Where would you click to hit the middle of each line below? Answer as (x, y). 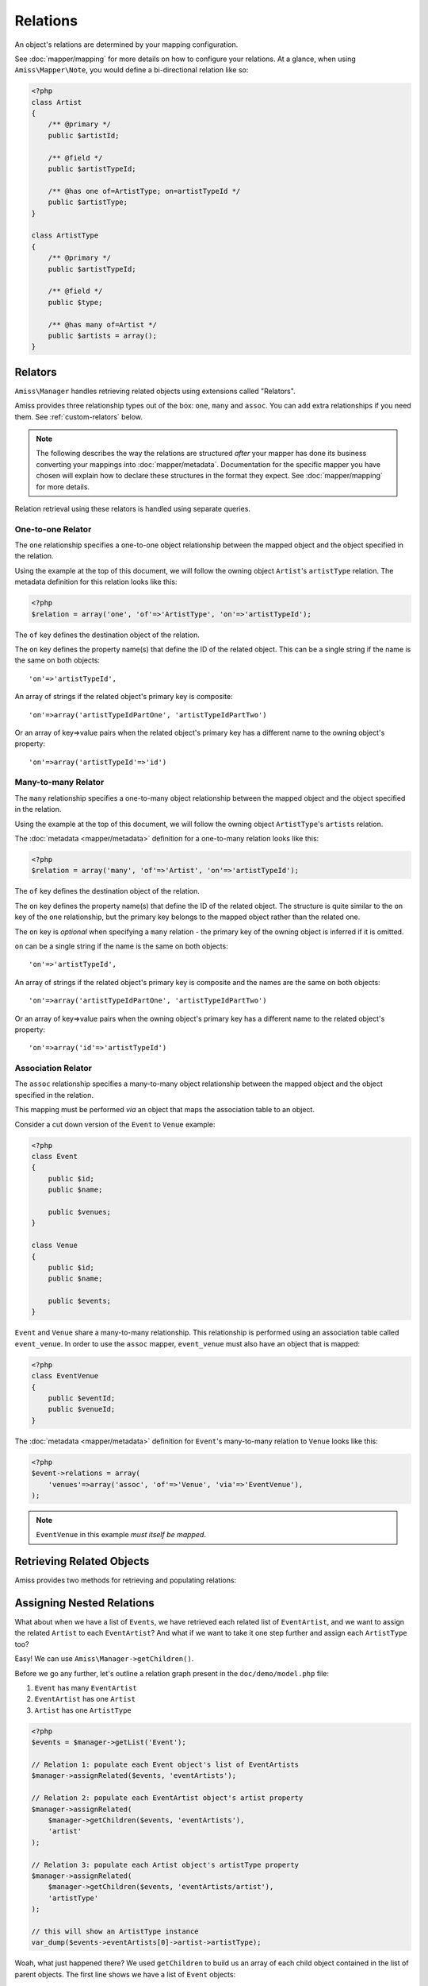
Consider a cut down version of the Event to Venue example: (115, 1124)
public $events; (79, 1301)
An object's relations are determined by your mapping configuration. (126, 44)
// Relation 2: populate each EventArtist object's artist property (167, 1798)
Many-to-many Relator (59, 782)
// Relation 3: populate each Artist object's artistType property (165, 1864)
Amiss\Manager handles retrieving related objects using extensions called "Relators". (155, 391)
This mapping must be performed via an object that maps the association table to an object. (164, 1110)
